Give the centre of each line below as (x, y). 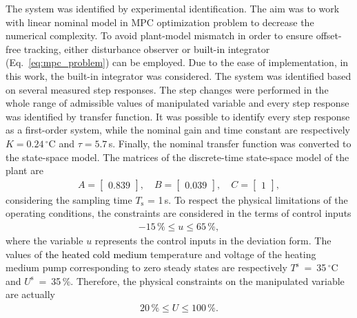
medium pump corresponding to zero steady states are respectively (146, 267)
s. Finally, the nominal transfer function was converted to (230, 143)
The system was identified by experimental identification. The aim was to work (173, 8)
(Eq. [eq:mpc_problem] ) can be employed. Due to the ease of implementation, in (177, 62)
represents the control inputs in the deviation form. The (213, 240)
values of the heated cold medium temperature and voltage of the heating (161, 254)
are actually (30, 294)
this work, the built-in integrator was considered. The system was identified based (178, 75)
